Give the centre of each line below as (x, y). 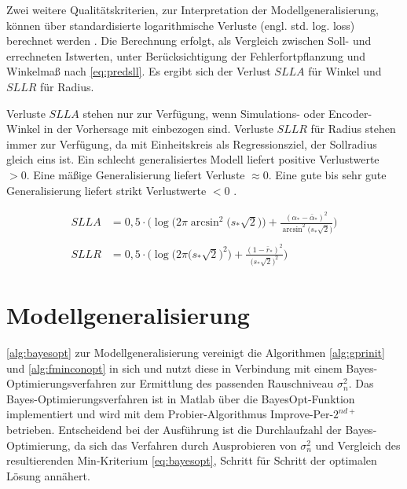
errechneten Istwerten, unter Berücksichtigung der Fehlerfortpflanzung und (186, 55)
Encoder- (350, 113)
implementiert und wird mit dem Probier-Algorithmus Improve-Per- (170, 414)
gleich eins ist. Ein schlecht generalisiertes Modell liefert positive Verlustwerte (193, 159)
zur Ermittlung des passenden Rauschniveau (227, 383)
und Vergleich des (358, 445)
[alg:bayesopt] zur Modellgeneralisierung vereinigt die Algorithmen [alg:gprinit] (196, 353)
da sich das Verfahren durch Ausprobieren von (185, 445)
